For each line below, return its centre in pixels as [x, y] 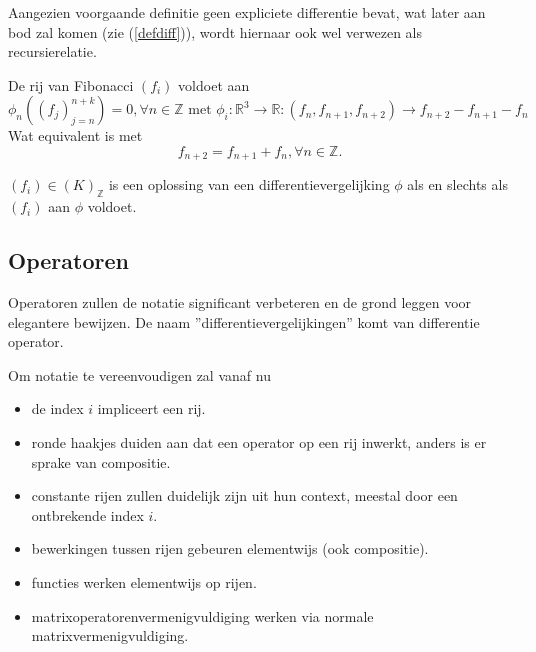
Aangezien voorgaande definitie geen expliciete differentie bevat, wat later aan [247, 12]
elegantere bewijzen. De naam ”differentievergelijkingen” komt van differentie [244, 321]
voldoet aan [214, 84]
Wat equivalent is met [75, 135]
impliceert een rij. [151, 408]
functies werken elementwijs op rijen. [144, 581]
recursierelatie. [52, 51]
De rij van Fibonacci [71, 84]
